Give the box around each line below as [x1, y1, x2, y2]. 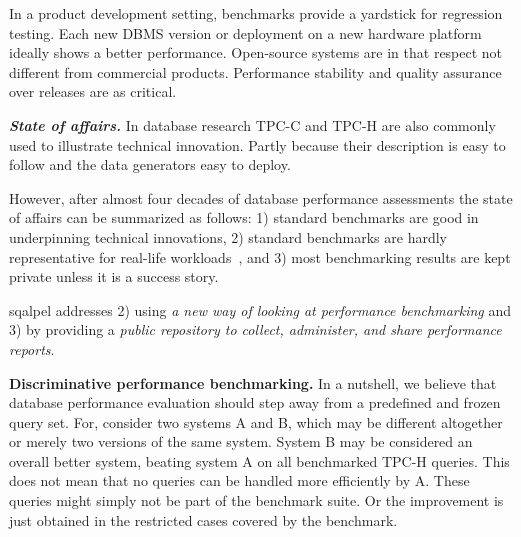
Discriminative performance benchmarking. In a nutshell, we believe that [9, 372, 497, 393]
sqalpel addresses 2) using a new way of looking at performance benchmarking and [9, 299, 511, 320]
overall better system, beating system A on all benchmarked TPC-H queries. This [9, 450, 510, 471]
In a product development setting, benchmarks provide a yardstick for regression [9, 3, 503, 23]
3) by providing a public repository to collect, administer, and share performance [9, 319, 502, 340]
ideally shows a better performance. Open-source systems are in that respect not [9, 42, 503, 63]
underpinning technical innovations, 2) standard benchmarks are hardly [9, 226, 448, 247]
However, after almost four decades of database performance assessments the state [9, 187, 513, 208]
